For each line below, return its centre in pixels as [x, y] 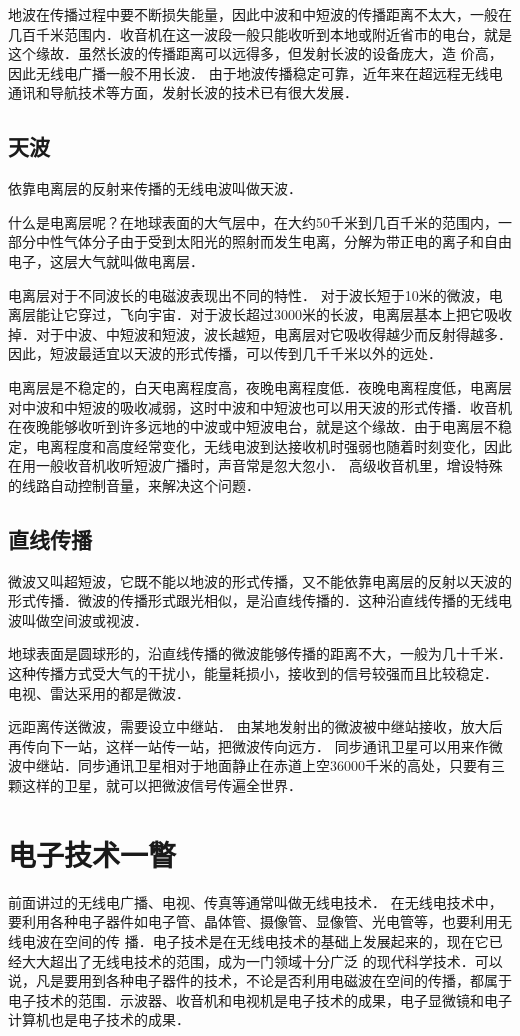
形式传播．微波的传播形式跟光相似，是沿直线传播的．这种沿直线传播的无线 [253, 600]
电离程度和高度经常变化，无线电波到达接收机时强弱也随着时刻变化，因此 [273, 445]
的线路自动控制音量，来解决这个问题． [134, 484]
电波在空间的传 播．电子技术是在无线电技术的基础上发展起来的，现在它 [255, 940]
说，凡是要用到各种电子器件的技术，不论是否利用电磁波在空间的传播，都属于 [260, 980]
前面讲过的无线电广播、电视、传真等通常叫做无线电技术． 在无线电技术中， [255, 901]
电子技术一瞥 [92, 853]
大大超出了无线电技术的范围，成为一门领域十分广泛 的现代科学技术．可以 [262, 960]
